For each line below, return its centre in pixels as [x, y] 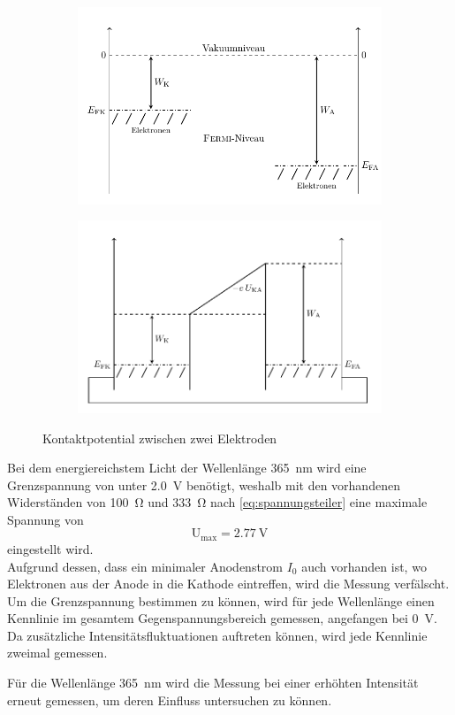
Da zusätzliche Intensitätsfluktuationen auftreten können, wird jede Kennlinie [217, 635]
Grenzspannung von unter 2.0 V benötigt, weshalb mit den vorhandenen [204, 484]
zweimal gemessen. [57, 653]
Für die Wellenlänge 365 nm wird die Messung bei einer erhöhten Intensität [213, 683]
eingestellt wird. [50, 548]
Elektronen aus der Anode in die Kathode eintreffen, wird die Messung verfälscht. [228, 584]
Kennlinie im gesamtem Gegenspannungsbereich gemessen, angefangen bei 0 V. [222, 618]
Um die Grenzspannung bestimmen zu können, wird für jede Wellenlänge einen [221, 600]
